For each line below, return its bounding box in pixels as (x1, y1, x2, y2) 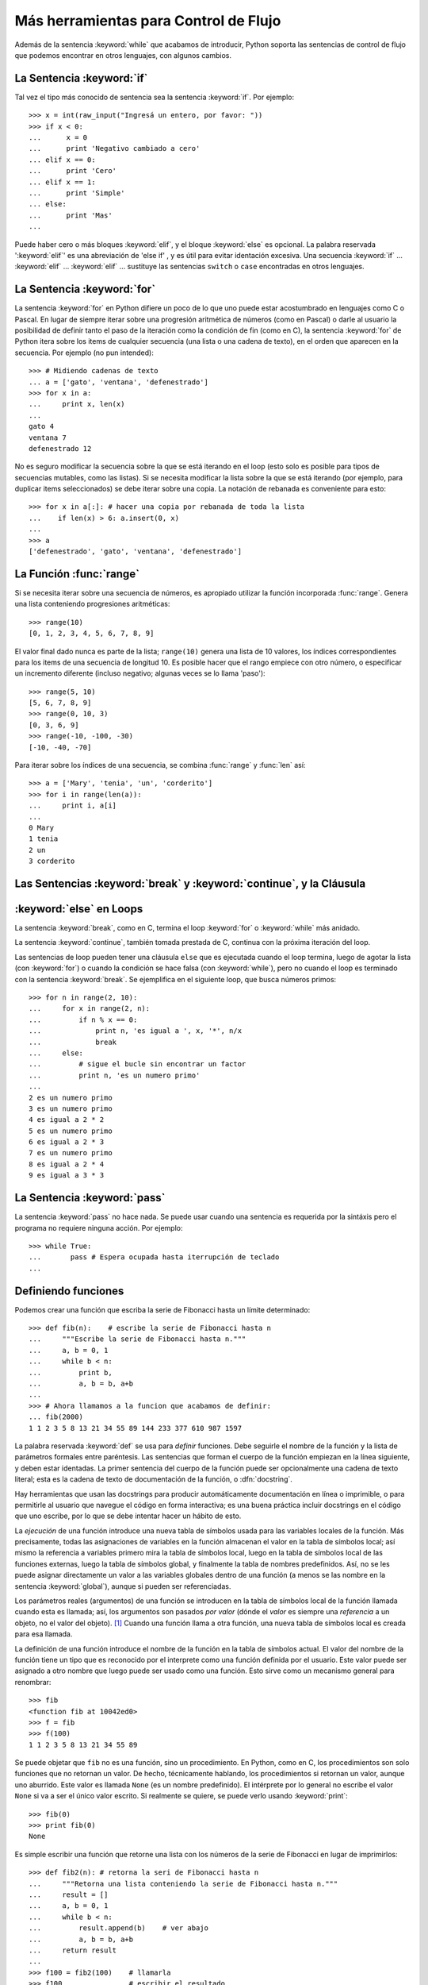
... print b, (29, 1368, 113, 1377)
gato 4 (29, 422, 55, 431)
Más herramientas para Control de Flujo (14, 12, 281, 29)
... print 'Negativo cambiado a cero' (29, 144, 201, 153)
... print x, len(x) (29, 399, 125, 409)
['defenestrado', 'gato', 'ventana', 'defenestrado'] (29, 547, 242, 556)
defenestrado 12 (29, 444, 92, 453)
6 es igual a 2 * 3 (29, 1138, 105, 1147)
